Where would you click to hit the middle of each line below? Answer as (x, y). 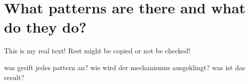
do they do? (45, 27)
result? (14, 77)
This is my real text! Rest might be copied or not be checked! (97, 51)
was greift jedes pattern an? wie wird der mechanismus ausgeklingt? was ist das (125, 67)
